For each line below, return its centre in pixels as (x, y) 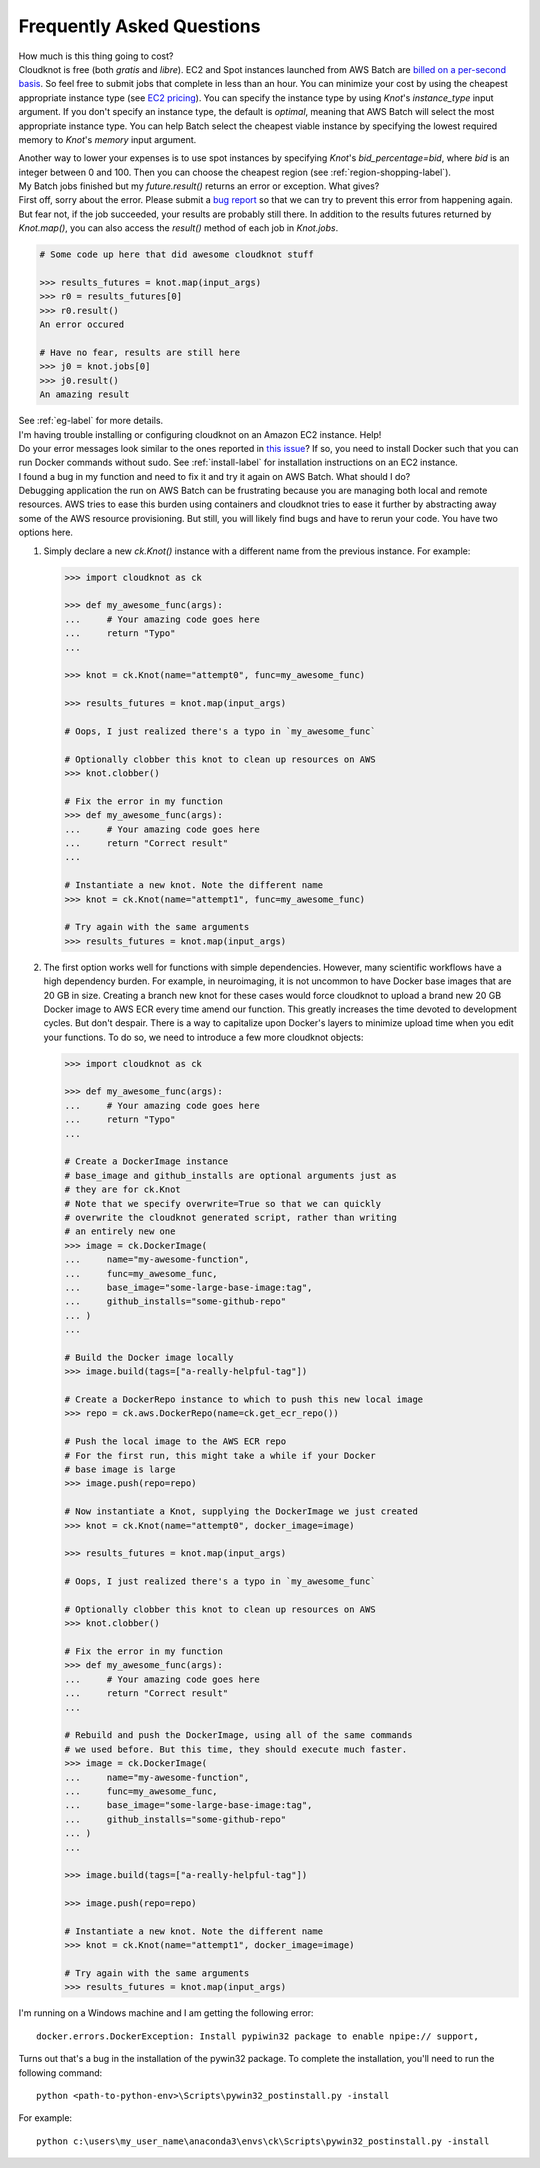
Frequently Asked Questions (139, 26)
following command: (60, 2072)
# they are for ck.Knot (123, 1189)
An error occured (82, 324)
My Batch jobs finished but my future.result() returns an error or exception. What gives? (199, 186)
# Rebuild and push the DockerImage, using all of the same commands (238, 1735)
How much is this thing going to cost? (96, 56)
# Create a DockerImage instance (146, 1161)
